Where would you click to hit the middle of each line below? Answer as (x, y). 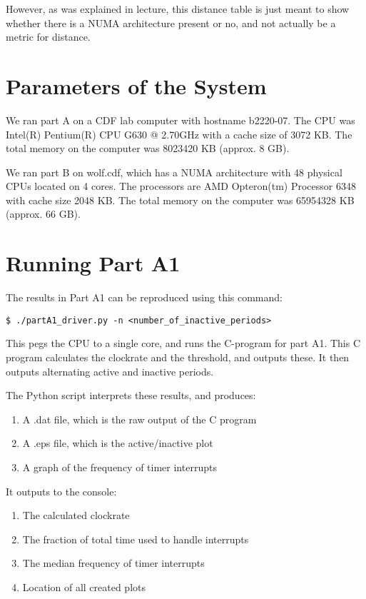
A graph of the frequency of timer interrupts (120, 467)
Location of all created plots (84, 587)
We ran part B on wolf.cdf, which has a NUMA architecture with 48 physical (174, 172)
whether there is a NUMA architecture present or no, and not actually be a (171, 22)
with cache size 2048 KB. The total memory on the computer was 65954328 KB (180, 200)
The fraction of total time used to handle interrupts (136, 539)
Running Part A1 (93, 263)
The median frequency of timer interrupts (113, 563)
